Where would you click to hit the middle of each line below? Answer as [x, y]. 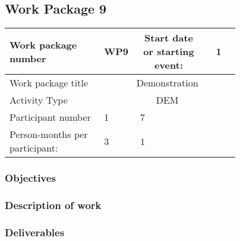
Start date [169, 38]
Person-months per [49, 134]
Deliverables [35, 232]
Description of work [53, 205]
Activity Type [39, 100]
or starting [169, 52]
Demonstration [167, 83]
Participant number [50, 117]
